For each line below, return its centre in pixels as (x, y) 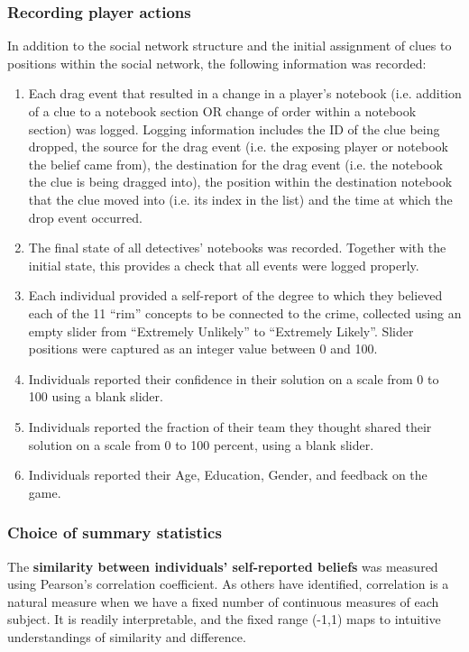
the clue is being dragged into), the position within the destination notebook (240, 182)
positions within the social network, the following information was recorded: (217, 63)
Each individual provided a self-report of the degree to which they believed (235, 295)
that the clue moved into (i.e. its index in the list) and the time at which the (240, 199)
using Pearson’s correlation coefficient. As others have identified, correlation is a (228, 584)
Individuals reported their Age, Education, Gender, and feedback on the (228, 475)
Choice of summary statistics (115, 533)
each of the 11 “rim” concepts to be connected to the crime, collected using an (245, 312)
